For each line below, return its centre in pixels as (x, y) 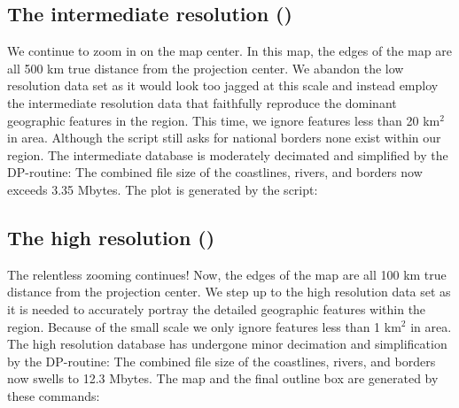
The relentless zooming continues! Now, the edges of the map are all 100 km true (227, 274)
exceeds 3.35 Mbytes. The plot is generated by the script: (163, 189)
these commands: (54, 395)
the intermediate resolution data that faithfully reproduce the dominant (202, 102)
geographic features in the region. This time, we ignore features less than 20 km (224, 120)
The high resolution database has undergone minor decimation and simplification (227, 344)
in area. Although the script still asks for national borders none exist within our (224, 138)
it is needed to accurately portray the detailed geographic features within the (217, 308)
